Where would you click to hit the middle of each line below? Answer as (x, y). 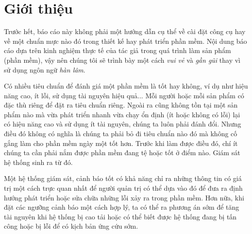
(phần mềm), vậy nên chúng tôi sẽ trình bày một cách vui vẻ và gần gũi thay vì (122, 60)
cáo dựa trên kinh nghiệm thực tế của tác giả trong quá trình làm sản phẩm (118, 50)
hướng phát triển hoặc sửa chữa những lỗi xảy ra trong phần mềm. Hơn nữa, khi (124, 197)
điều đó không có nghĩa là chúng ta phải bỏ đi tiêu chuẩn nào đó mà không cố (121, 134)
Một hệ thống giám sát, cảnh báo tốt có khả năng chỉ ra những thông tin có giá (123, 178)
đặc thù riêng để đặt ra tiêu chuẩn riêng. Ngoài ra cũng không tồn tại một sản (121, 105)
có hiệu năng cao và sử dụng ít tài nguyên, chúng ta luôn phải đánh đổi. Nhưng (123, 124)
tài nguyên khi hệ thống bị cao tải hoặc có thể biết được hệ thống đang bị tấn (120, 216)
